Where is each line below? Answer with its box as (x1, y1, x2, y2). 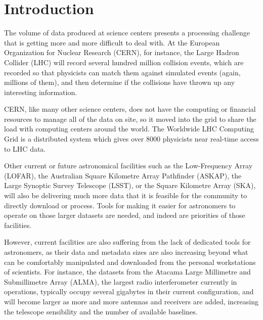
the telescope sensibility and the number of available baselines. (4, 306, 198, 316)
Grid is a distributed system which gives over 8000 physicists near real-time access (4, 133, 259, 144)
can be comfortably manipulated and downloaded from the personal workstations (4, 256, 256, 267)
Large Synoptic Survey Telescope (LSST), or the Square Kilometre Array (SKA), (4, 180, 256, 191)
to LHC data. (4, 143, 46, 154)
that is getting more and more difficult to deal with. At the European (4, 37, 220, 48)
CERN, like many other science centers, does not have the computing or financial (4, 104, 256, 114)
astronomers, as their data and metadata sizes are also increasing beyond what (4, 247, 248, 257)
